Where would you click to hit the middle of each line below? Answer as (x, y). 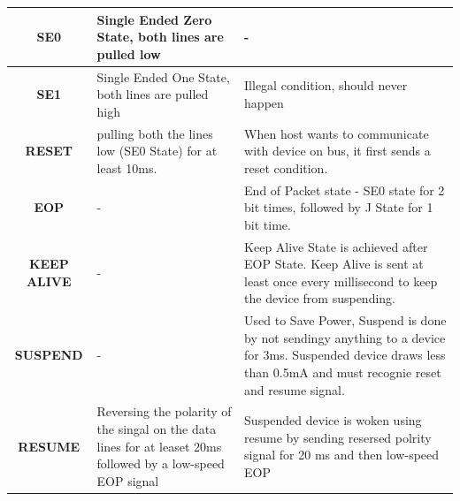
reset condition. (286, 167)
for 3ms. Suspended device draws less (345, 355)
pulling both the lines (155, 133)
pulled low (129, 53)
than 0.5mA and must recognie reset (343, 372)
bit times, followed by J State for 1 (339, 207)
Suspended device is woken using (333, 420)
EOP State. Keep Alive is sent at (334, 264)
